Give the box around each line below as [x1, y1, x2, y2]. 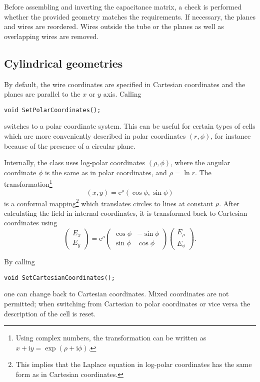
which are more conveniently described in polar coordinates [4, 131, 186, 141]
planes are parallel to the [4, 89, 80, 99]
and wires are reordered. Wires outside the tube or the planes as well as [4, 21, 224, 32]
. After [219, 198, 239, 208]
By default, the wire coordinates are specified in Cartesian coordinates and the [4, 79, 245, 89]
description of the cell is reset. [4, 308, 96, 318]
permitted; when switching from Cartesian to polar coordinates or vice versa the [4, 298, 250, 308]
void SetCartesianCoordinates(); [4, 274, 115, 281]
